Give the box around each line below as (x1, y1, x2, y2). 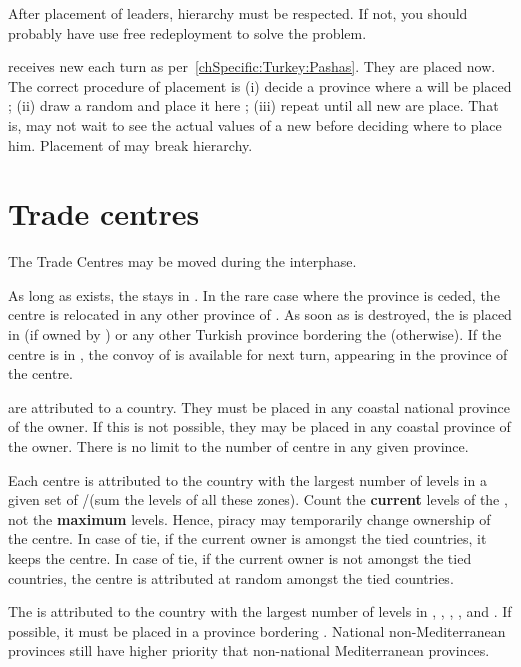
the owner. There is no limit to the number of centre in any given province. (8, 436, 469, 457)
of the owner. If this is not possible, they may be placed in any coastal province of (8, 416, 511, 437)
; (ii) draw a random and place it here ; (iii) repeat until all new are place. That (8, 95, 499, 116)
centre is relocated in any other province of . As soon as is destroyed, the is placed (8, 304, 512, 325)
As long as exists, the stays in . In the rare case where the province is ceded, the (8, 284, 500, 305)
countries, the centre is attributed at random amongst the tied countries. (8, 567, 454, 588)
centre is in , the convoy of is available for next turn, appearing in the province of (8, 343, 508, 364)
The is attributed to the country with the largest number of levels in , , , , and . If (8, 601, 512, 622)
